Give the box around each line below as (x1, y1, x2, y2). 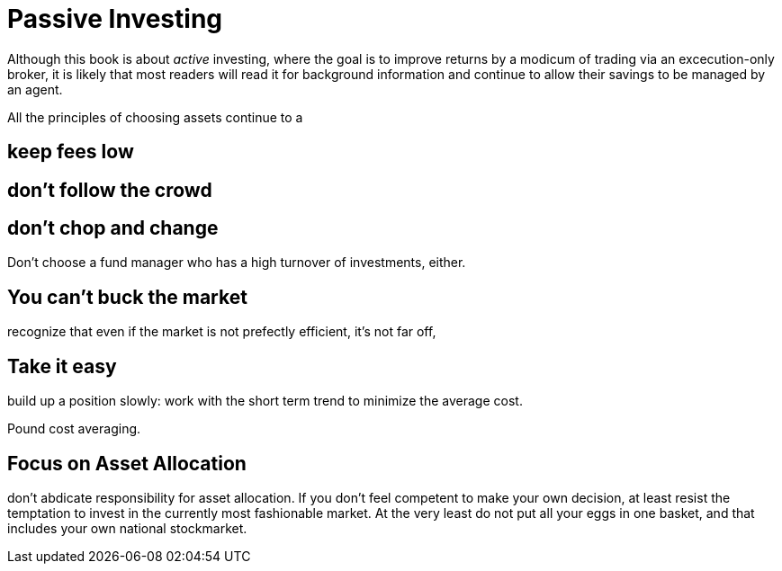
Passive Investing (7, 4, 223, 34)
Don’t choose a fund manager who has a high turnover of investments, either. (7, 254, 466, 271)
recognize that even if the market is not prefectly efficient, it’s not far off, (7, 324, 436, 340)
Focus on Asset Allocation (7, 451, 247, 475)
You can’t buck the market (7, 285, 247, 308)
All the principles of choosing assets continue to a (7, 109, 303, 125)
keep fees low (7, 140, 134, 164)
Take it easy (7, 354, 117, 378)
